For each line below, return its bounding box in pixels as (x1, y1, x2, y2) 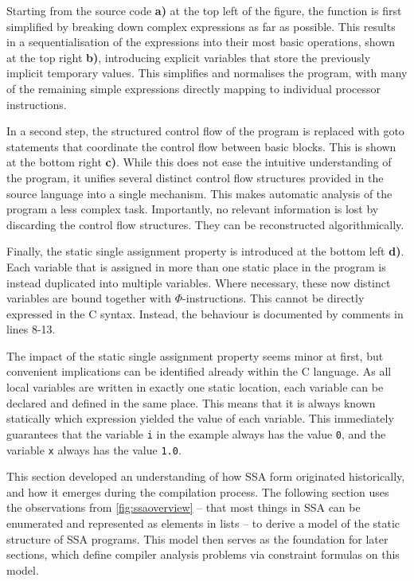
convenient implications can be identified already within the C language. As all (6, 363, 392, 380)
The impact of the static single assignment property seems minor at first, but (6, 347, 384, 364)
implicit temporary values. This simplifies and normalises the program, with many (6, 64, 408, 81)
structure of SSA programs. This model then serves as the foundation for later (6, 530, 389, 547)
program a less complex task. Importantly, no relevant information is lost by (6, 201, 379, 217)
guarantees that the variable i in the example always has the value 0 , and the (6, 425, 386, 442)
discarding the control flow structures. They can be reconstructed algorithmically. (6, 216, 404, 232)
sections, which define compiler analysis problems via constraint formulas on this (6, 546, 400, 563)
